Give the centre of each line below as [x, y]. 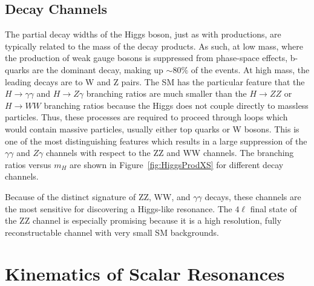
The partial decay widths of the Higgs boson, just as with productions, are [143, 34]
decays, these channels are [253, 196]
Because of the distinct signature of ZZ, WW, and [98, 196]
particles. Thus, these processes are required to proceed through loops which [146, 117]
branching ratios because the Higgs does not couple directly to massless [176, 105]
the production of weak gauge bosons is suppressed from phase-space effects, [146, 58]
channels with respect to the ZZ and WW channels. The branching [170, 153]
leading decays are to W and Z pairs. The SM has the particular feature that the [155, 81]
